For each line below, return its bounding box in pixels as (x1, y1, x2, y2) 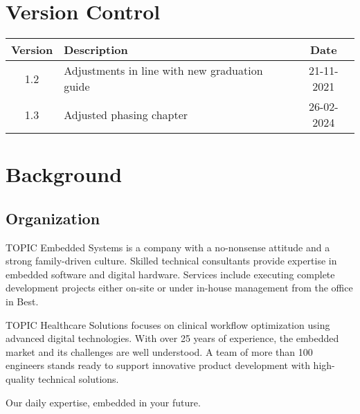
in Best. (6, 294, 39, 309)
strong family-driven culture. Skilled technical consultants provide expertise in (6, 253, 337, 268)
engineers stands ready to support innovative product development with (6, 358, 310, 372)
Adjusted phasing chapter (64, 106, 188, 123)
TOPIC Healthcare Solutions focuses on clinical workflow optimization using (6, 317, 330, 332)
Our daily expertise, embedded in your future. (6, 395, 201, 409)
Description (64, 42, 128, 58)
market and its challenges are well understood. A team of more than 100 (6, 344, 313, 359)
